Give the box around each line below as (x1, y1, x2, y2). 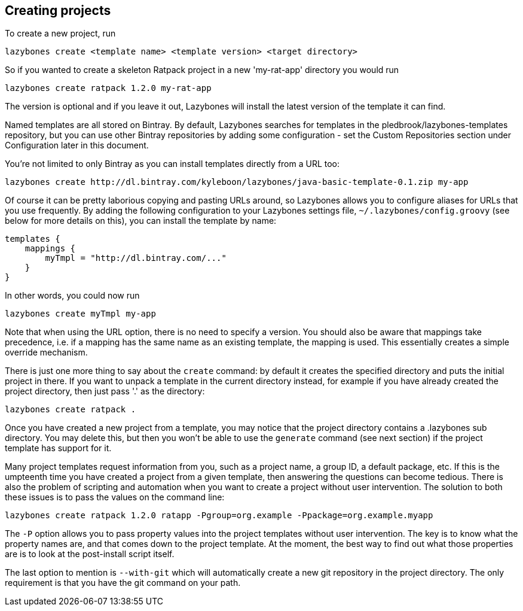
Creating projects (5, 3, 111, 18)
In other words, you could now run (5, 290, 140, 301)
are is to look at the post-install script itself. (5, 549, 175, 560)
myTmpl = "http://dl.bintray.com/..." (45, 253, 227, 263)
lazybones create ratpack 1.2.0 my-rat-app (5, 83, 212, 93)
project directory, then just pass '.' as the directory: (5, 386, 205, 397)
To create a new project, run (5, 28, 116, 39)
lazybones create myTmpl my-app (5, 309, 156, 319)
